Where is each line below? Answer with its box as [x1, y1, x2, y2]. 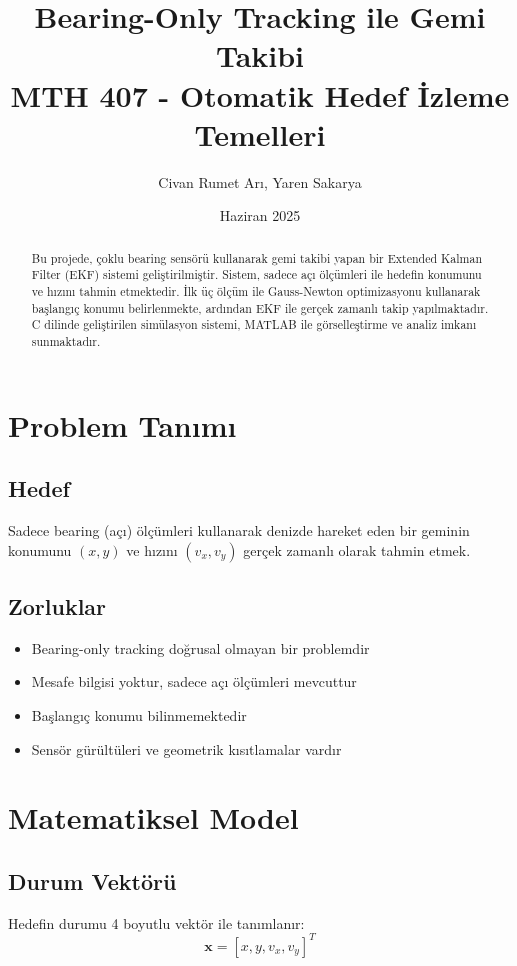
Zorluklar [8, 590, 107, 621]
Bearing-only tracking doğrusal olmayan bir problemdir [31, 637, 370, 658]
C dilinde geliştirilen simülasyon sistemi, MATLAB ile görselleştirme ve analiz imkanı [31, 316, 477, 333]
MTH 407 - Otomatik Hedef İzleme [10, 74, 510, 115]
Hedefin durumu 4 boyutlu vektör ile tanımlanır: [8, 912, 305, 933]
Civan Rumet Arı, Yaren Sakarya [158, 171, 362, 192]
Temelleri [194, 113, 326, 154]
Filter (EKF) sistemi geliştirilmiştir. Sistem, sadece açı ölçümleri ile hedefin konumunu [31, 266, 482, 283]
